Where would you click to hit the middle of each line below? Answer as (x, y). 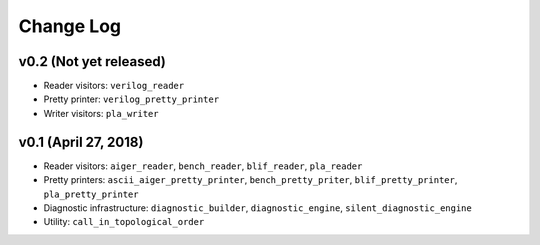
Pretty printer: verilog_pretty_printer (131, 99)
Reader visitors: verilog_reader (114, 86)
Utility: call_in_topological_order (124, 222)
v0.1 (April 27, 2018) (81, 141)
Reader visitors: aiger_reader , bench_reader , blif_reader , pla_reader (203, 166)
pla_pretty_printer (91, 194)
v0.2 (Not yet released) (92, 61)
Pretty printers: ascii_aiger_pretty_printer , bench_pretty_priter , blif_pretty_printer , (250, 180)
